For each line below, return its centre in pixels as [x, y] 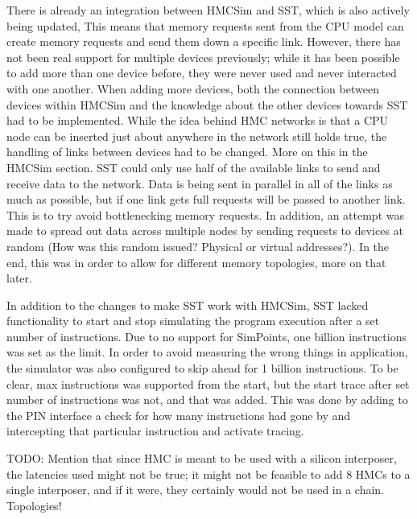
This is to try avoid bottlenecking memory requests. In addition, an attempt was [205, 214]
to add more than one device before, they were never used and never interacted [202, 73]
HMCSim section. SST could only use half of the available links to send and [194, 167]
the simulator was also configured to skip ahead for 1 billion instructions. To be [202, 368]
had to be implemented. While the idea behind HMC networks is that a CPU [198, 120]
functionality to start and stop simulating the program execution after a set [193, 321]
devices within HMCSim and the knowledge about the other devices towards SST [207, 104]
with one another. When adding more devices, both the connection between [193, 88]
